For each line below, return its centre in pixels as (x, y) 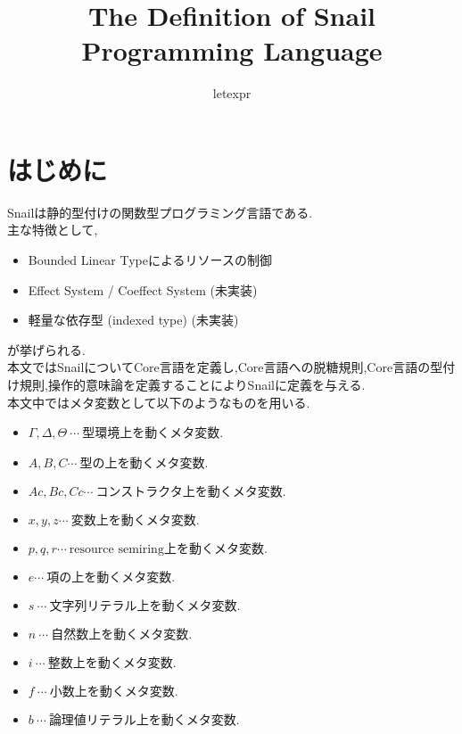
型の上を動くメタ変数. (144, 463)
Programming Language (232, 50)
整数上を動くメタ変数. (112, 663)
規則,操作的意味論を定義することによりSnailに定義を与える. (192, 384)
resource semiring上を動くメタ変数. (168, 549)
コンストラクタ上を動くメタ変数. (191, 492)
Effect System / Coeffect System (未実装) (143, 289)
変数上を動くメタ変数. (135, 520)
